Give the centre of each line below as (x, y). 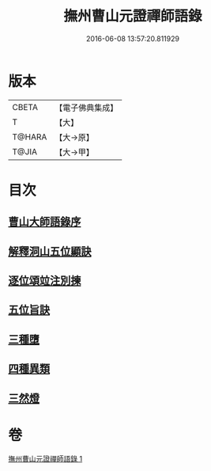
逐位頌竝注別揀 (45, 281)
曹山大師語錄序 (45, 222)
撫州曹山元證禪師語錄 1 (45, 458)
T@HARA (30, 137)
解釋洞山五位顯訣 (50, 251)
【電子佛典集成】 (87, 108)
